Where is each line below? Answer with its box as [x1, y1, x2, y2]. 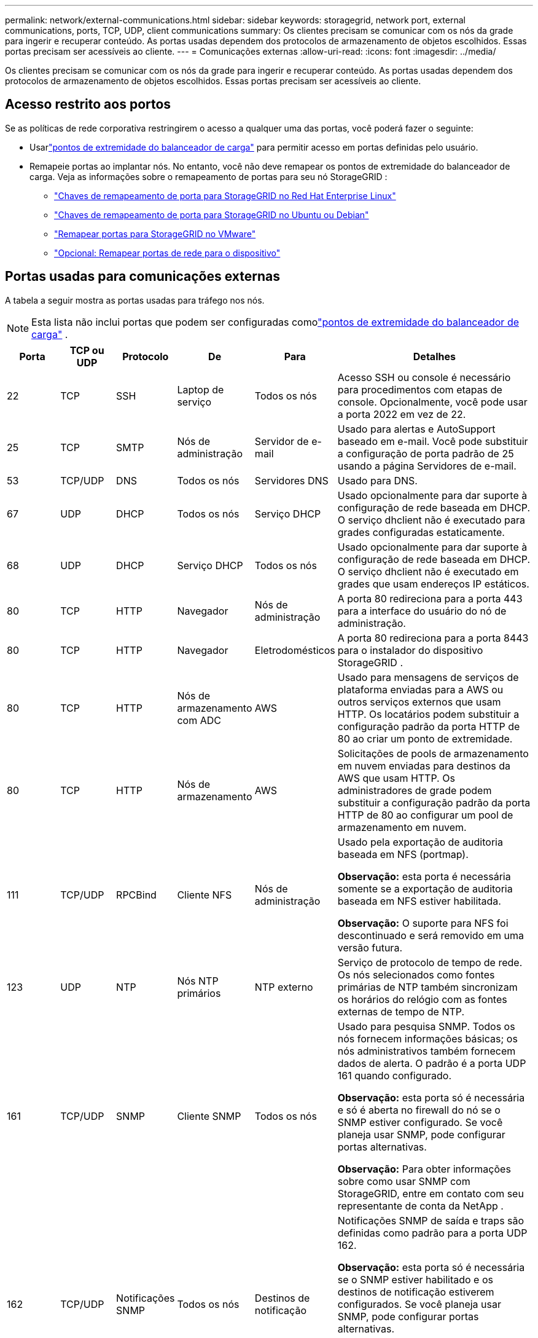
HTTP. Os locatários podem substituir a [337, 707, 520, 720]
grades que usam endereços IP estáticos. [337, 577, 529, 590]
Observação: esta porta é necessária [337, 870, 511, 883]
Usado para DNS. [337, 474, 418, 487]
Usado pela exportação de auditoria [337, 835, 503, 848]
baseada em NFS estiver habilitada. [337, 894, 501, 907]
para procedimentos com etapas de [337, 383, 502, 396]
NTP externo [254, 980, 313, 993]
